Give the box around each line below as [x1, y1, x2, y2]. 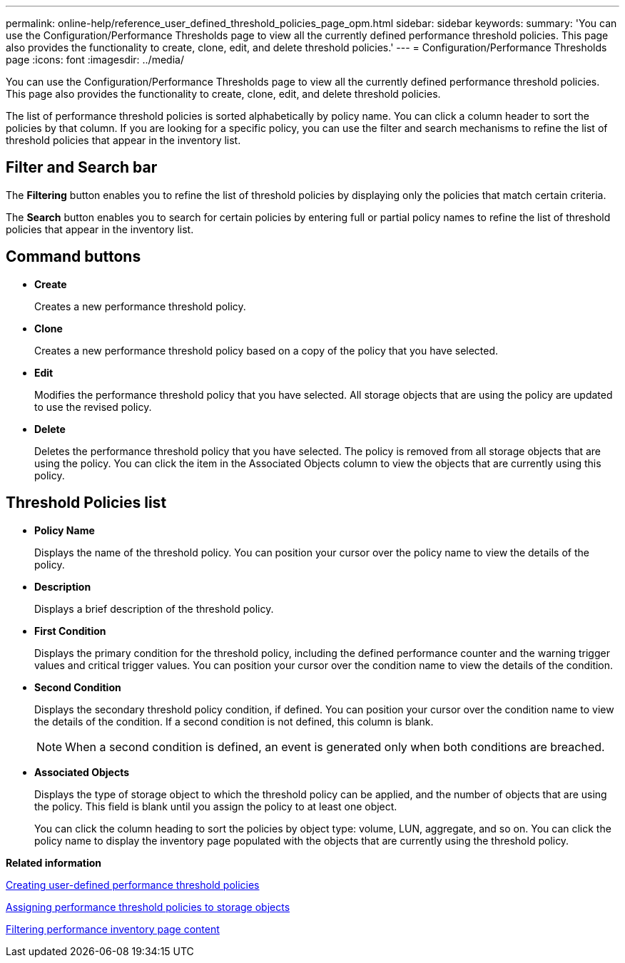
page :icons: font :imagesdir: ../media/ [6, 53, 184, 66]
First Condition [34, 624, 106, 637]
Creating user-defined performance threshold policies [6, 878, 260, 891]
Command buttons [6, 248, 141, 266]
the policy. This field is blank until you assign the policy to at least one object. [34, 800, 397, 812]
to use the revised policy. [34, 400, 152, 413]
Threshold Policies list [6, 494, 167, 512]
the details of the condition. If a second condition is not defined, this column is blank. [34, 715, 434, 728]
